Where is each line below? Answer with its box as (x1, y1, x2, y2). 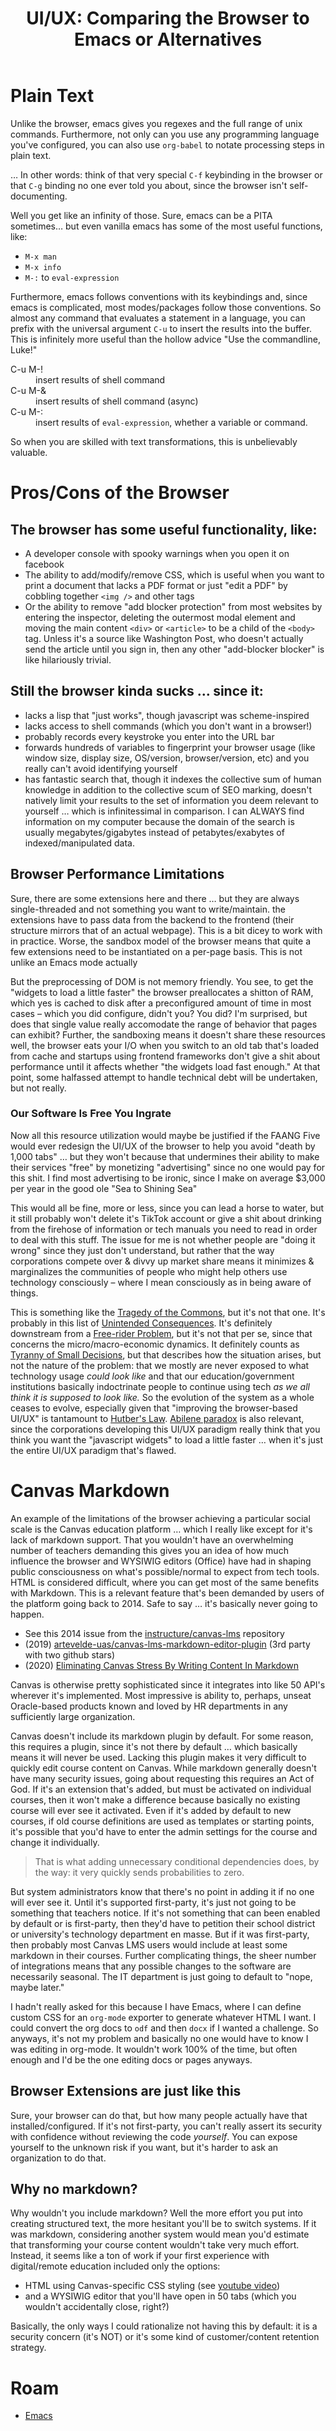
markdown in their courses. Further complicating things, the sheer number (10, 1949, 317, 1961)
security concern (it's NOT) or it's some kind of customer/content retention (10, 2331, 320, 2343)
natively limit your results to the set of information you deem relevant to (24, 794, 319, 806)
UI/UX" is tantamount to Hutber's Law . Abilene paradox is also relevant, (10, 1412, 305, 1424)
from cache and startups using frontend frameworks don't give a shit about (10, 1050, 321, 1062)
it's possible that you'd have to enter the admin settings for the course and (10, 1825, 318, 1837)
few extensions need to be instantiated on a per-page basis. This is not (10, 945, 303, 957)
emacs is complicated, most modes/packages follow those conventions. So (10, 301, 322, 313)
